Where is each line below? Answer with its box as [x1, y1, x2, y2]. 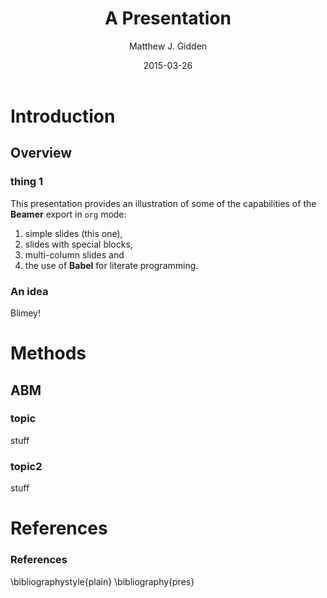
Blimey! [10, 307, 41, 319]
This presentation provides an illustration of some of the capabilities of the [10, 197, 317, 209]
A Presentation [104, 7, 232, 30]
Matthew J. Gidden [128, 40, 208, 52]
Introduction [10, 105, 116, 127]
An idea [10, 284, 49, 298]
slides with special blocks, [24, 238, 133, 250]
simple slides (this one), [24, 227, 123, 239]
